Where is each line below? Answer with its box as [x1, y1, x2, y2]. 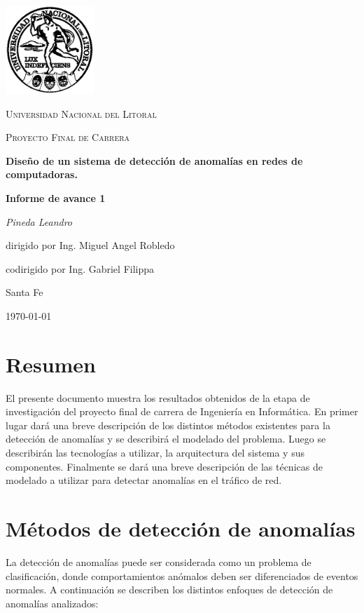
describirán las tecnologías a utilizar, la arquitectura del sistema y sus [6, 445, 304, 460]
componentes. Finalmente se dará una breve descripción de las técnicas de [6, 459, 323, 473]
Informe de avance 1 [6, 190, 106, 205]
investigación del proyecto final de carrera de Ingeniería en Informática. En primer [6, 404, 358, 419]
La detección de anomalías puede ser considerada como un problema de [6, 554, 311, 569]
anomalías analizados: [6, 595, 99, 610]
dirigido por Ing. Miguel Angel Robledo [6, 238, 175, 252]
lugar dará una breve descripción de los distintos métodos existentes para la [6, 417, 330, 432]
